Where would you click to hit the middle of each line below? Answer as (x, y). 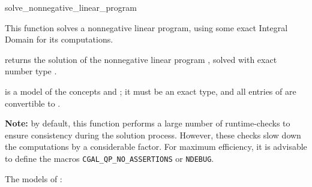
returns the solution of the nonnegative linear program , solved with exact (141, 59)
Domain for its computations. (59, 39)
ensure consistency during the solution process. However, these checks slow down (153, 135)
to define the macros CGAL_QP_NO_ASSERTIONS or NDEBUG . (109, 158)
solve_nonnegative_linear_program (71, 7)
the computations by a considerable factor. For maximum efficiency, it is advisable (156, 147)
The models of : (34, 178)
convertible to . (33, 103)
